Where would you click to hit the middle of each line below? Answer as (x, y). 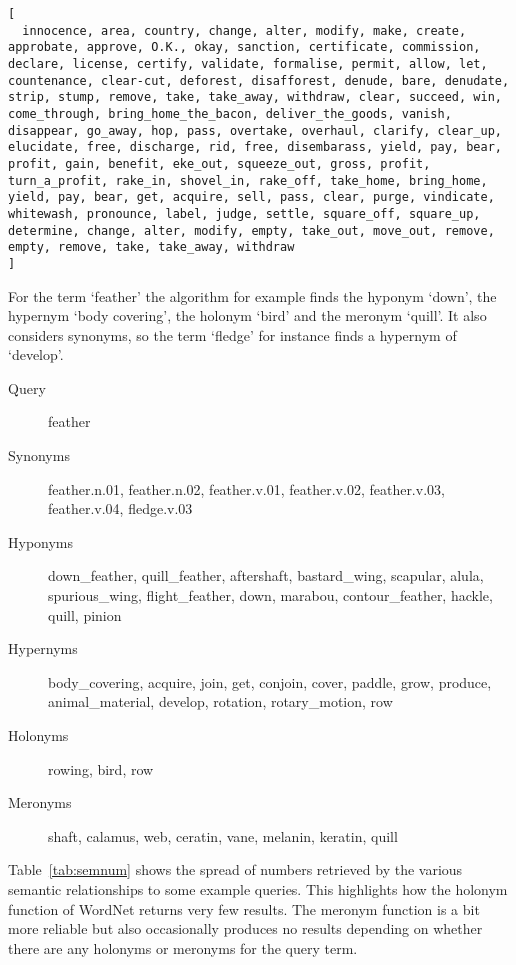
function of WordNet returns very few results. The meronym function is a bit (244, 908)
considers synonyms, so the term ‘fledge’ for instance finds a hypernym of (232, 334)
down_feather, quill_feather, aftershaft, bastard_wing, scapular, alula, (266, 575)
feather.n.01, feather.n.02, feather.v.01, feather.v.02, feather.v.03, (246, 488)
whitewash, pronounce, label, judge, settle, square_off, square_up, (244, 213)
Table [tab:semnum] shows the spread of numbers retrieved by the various (235, 869)
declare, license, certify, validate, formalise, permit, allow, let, (248, 63)
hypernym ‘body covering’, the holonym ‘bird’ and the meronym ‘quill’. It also (247, 315)
